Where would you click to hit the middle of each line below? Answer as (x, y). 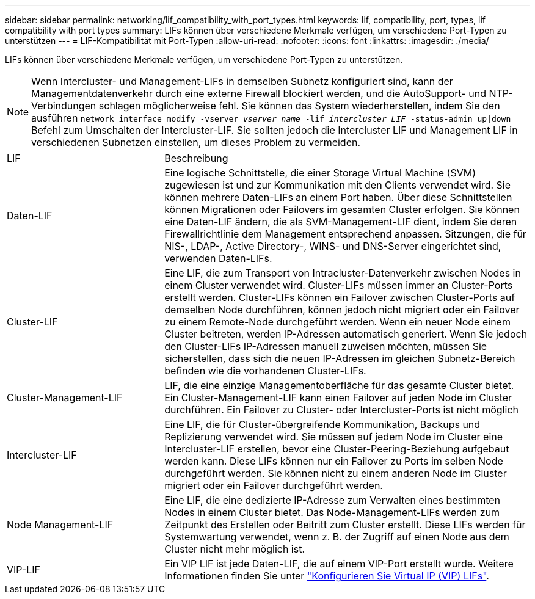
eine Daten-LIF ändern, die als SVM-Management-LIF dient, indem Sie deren (341, 222)
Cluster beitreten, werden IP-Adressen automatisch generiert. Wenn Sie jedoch (346, 334)
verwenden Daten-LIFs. (218, 258)
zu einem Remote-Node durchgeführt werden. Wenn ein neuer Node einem (337, 322)
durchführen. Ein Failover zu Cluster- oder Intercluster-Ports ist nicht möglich (342, 410)
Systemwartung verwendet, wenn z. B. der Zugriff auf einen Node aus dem (337, 537)
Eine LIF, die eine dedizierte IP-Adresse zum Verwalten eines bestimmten (333, 500)
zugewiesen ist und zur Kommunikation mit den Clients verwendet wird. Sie (338, 185)
